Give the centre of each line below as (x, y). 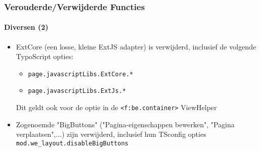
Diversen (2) (26, 27)
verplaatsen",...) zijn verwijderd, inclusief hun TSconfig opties (111, 134)
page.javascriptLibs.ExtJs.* (77, 91)
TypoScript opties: (45, 56)
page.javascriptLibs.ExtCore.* (81, 74)
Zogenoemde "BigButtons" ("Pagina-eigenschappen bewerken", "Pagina (125, 124)
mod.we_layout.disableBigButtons (72, 143)
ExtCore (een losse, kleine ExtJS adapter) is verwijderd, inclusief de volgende (136, 46)
